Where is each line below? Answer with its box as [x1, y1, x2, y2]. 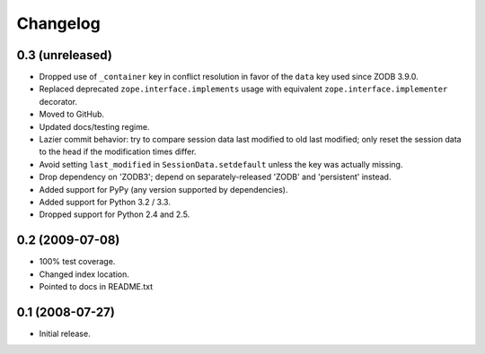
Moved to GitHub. [39, 108, 105, 120]
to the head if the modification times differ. [39, 146, 197, 157]
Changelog [16, 13, 101, 33]
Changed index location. [39, 269, 130, 280]
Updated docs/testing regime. [39, 121, 150, 132]
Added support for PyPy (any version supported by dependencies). [39, 184, 288, 194]
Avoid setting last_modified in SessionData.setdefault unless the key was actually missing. [39, 159, 403, 169]
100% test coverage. [39, 256, 116, 267]
